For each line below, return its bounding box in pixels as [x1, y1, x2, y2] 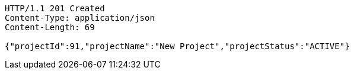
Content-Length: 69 [5, 22, 95, 32]
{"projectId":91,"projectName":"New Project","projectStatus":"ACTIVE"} [5, 41, 350, 51]
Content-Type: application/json [5, 13, 155, 22]
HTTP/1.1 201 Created [5, 4, 105, 13]
